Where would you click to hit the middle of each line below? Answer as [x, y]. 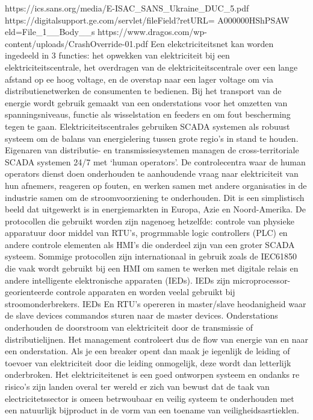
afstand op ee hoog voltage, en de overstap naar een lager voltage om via [139, 79]
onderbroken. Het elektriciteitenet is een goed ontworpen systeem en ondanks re [152, 374]
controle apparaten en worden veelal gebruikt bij [146, 292]
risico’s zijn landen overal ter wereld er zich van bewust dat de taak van [137, 386]
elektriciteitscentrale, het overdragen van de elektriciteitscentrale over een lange [151, 67]
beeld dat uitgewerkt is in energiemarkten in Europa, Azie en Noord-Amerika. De [156, 209]
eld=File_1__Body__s [50, 32]
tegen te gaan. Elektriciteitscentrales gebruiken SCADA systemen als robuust [147, 126]
